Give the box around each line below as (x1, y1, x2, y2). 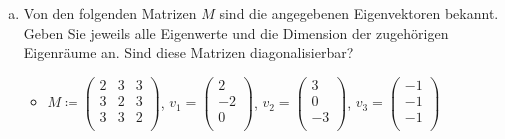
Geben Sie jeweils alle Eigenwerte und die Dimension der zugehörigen (23, 22, 449, 43)
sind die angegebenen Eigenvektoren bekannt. (219, 3, 499, 23)
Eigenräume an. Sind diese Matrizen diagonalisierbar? (23, 42, 354, 63)
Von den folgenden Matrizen (23, 3, 197, 23)
